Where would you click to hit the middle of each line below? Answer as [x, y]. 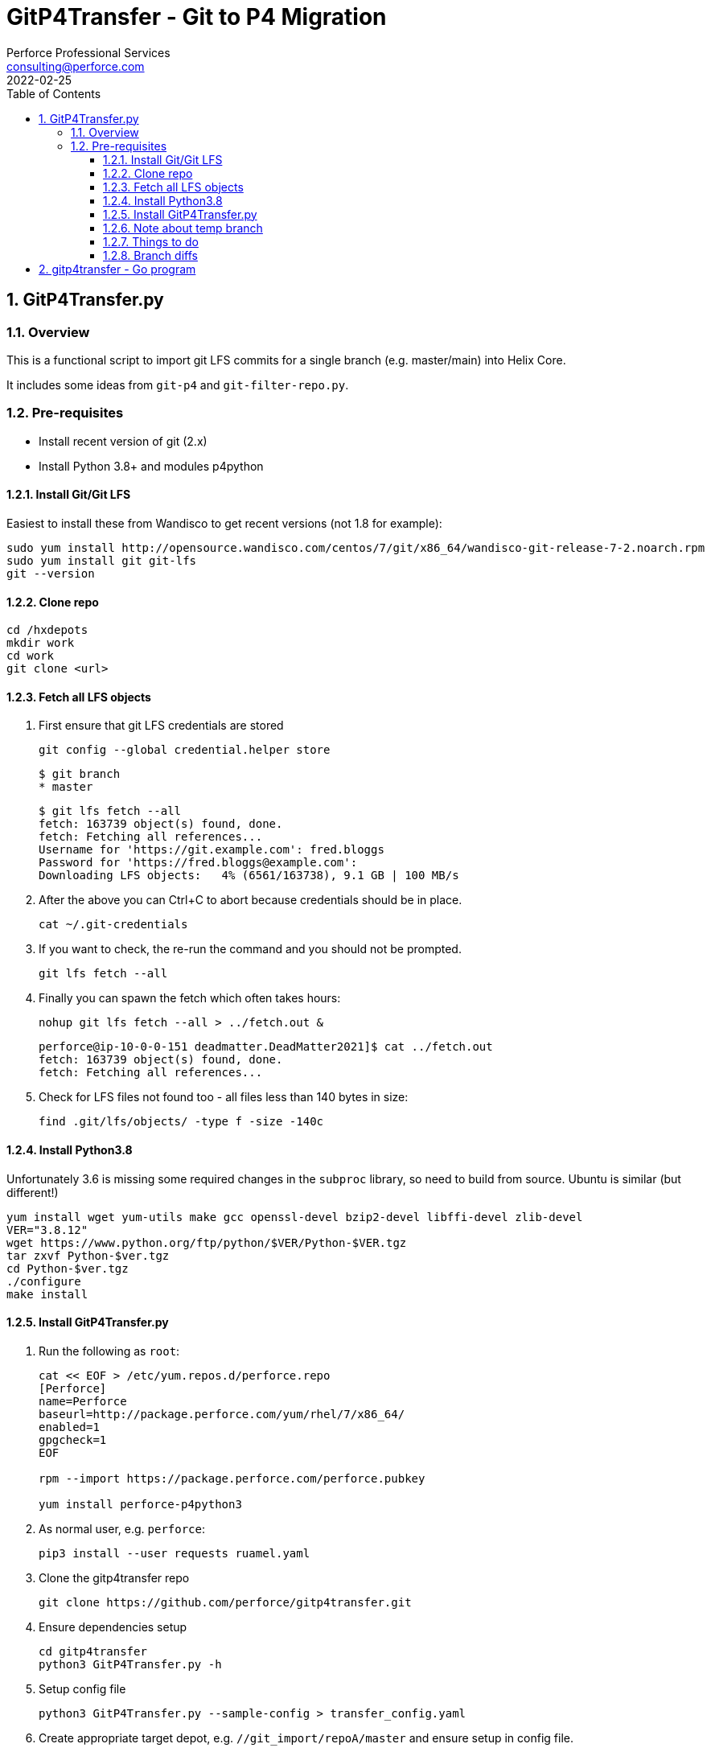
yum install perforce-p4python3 [140, 1504]
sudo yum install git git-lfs [102, 560]
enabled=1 [69, 1427]
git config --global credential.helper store [185, 750]
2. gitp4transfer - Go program [117, 269]
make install [47, 1294]
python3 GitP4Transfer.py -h [130, 1664]
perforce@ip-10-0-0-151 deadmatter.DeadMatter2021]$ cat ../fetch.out [266, 1047]
